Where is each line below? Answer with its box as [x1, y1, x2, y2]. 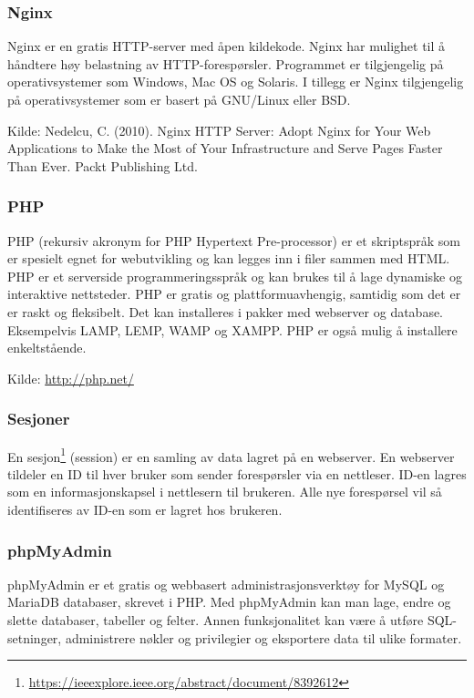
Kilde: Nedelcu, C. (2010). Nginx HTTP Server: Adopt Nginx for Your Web [7, 120, 431, 139]
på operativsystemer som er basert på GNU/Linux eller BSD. [7, 90, 351, 108]
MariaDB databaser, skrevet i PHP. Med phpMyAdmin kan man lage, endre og [7, 592, 451, 611]
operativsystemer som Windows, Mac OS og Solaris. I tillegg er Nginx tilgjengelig [7, 72, 464, 91]
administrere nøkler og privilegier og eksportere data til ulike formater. [65, 628, 462, 647]
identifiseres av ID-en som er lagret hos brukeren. [7, 500, 283, 518]
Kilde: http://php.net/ [7, 368, 134, 387]
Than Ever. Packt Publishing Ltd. [7, 156, 198, 175]
